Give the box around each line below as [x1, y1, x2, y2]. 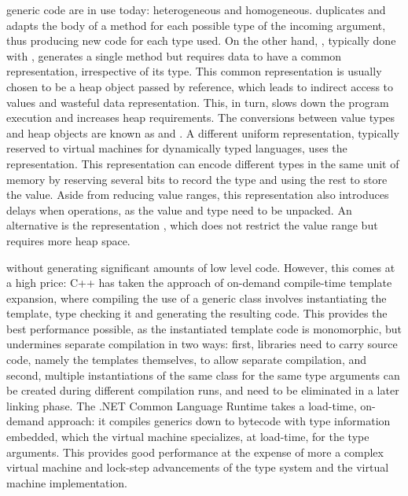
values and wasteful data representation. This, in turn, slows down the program [6, 94, 389, 110]
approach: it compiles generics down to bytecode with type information [47, 413, 391, 429]
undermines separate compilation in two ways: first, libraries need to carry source [6, 336, 398, 352]
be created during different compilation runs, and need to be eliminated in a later [6, 382, 399, 399]
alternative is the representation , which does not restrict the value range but [6, 217, 378, 233]
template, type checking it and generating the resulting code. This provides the [6, 305, 388, 321]
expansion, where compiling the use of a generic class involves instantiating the [6, 289, 387, 306]
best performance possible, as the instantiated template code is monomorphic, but [6, 320, 402, 336]
